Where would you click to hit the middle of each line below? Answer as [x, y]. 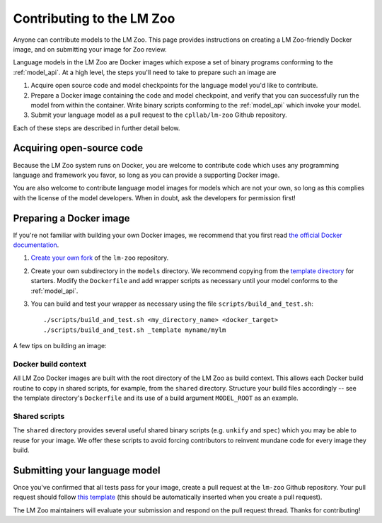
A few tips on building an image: [60, 346]
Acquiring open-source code [78, 148]
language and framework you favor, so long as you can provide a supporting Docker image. [146, 175]
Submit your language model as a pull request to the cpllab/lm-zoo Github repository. [159, 115]
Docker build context [50, 364]
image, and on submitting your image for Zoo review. [90, 49]
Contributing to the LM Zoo [94, 18]
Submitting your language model [87, 470]
